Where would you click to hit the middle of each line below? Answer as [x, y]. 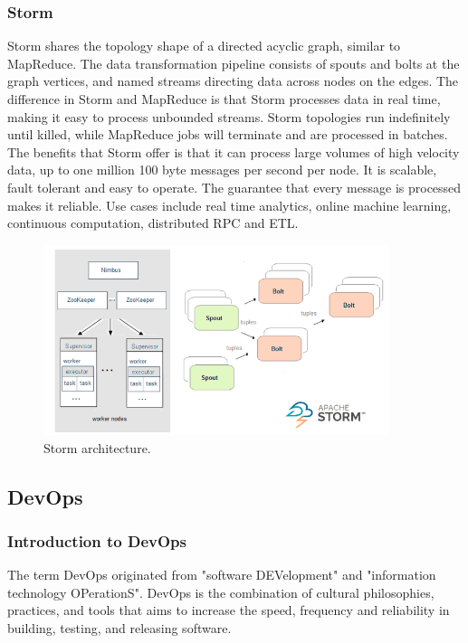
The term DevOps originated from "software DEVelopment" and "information [222, 575]
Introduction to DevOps [97, 540]
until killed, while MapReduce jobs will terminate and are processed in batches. [228, 134]
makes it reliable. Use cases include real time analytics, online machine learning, [229, 205]
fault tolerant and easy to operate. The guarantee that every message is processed [234, 187]
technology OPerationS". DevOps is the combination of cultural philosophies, [221, 592]
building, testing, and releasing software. [119, 627]
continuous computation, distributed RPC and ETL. [153, 223]
